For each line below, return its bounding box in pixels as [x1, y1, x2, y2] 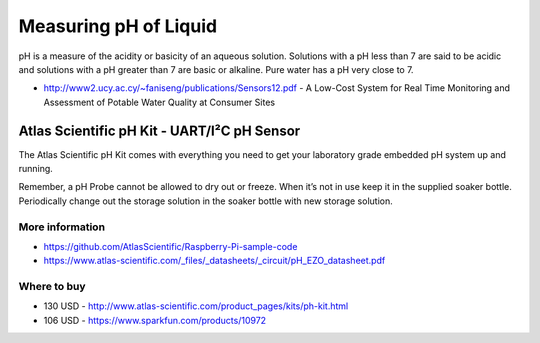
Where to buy [18, 280, 86, 294]
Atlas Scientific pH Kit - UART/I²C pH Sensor [18, 122, 301, 139]
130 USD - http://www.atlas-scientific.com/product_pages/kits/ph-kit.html [43, 300, 349, 312]
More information [18, 220, 105, 234]
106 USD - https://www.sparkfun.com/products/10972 [43, 314, 267, 326]
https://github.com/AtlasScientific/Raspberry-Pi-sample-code [43, 240, 298, 252]
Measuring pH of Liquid [18, 15, 218, 37]
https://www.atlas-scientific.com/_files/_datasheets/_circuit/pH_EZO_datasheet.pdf [43, 255, 386, 267]
